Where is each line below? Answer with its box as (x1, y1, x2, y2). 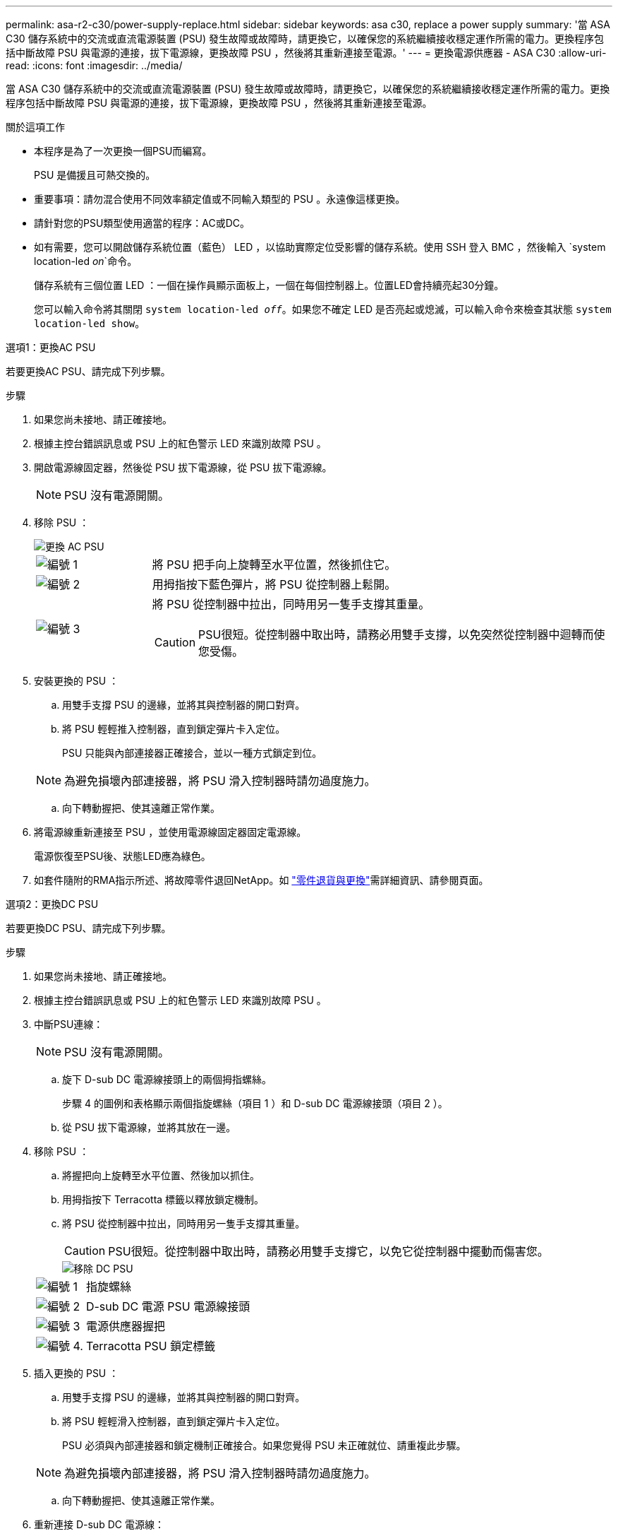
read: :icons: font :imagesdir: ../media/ (6, 59, 183, 71)
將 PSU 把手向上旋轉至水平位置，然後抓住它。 (152, 557, 396, 572)
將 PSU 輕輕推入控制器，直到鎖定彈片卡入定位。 (62, 723, 286, 735)
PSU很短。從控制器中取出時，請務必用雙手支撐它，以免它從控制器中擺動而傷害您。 (108, 1244, 549, 1258)
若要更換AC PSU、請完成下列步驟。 (6, 365, 171, 377)
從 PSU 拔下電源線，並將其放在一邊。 (62, 1121, 236, 1133)
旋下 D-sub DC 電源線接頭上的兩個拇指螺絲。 (62, 1073, 272, 1085)
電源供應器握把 (85, 1319, 165, 1333)
